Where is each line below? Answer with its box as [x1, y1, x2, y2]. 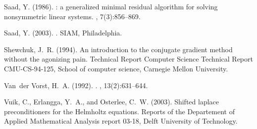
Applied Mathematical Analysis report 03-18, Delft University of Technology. [4, 116, 238, 126]
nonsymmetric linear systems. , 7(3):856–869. [4, 11, 141, 21]
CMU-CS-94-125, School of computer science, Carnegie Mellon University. [4, 63, 228, 73]
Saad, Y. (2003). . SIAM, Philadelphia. [4, 28, 122, 38]
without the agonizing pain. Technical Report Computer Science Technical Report [4, 54, 253, 64]
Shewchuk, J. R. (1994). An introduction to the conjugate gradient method [4, 44, 233, 54]
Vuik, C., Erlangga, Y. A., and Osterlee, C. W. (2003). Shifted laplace [4, 97, 219, 107]
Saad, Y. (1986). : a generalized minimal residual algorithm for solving [4, 1, 218, 11]
